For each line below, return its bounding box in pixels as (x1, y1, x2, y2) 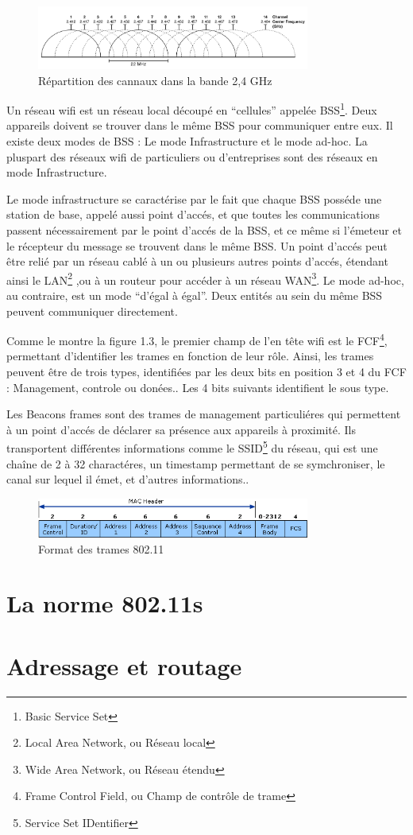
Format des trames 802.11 (38, 540, 164, 557)
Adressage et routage (6, 649, 242, 682)
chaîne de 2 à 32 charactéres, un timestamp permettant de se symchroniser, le (6, 455, 385, 472)
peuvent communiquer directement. (6, 302, 178, 319)
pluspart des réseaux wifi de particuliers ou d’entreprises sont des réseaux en (6, 148, 378, 165)
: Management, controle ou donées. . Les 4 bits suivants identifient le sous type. (6, 379, 389, 395)
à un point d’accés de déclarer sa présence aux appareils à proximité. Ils (6, 421, 356, 437)
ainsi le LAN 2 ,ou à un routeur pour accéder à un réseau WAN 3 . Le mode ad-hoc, (6, 269, 404, 288)
